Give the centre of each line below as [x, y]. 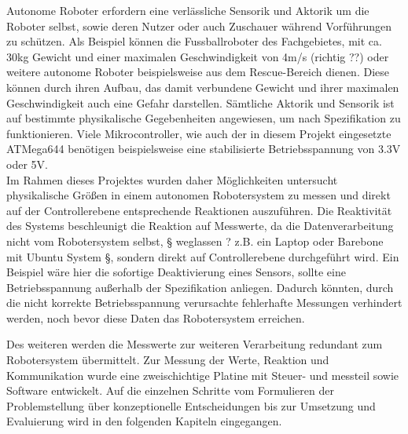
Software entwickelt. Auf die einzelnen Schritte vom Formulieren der [170, 390]
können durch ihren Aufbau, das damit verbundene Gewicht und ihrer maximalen [203, 87]
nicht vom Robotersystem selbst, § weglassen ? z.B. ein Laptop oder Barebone [195, 241]
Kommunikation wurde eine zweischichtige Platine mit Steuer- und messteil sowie [203, 375]
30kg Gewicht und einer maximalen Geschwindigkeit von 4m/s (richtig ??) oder [198, 56]
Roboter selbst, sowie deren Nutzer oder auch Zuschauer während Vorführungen [199, 26]
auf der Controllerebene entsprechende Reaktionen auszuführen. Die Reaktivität [199, 210]
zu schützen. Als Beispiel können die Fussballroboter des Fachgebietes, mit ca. [194, 41]
